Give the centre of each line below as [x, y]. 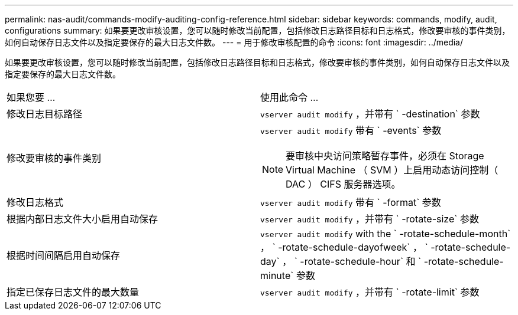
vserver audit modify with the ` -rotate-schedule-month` [386, 234]
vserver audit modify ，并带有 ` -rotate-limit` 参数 [370, 292]
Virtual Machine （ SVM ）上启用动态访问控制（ [392, 170]
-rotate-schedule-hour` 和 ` [361, 261]
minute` [277, 275]
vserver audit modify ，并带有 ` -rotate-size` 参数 [370, 219]
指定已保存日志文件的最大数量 [73, 292]
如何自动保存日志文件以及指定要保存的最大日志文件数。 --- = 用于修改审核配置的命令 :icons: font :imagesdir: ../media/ [234, 42]
